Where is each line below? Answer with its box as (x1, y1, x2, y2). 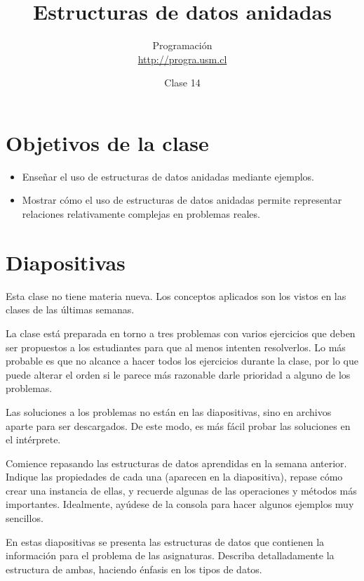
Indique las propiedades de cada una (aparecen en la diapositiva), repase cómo (6, 469, 343, 484)
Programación (152, 38, 213, 53)
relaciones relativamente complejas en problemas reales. (22, 207, 260, 221)
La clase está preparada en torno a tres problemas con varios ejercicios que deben (6, 325, 356, 340)
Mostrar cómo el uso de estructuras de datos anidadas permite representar (22, 192, 342, 207)
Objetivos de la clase (6, 128, 209, 157)
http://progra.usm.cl (137, 51, 227, 66)
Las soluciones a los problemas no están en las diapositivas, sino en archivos (6, 404, 332, 419)
